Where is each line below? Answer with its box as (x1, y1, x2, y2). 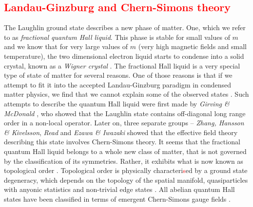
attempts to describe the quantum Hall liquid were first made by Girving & (4, 98, 230, 108)
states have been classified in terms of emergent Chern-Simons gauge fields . (4, 193, 231, 204)
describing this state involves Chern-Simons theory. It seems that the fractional (4, 137, 240, 147)
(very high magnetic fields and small (138, 41, 247, 52)
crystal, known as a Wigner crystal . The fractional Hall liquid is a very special (4, 60, 240, 70)
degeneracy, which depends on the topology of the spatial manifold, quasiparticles (4, 174, 248, 185)
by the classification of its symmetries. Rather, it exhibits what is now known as (4, 155, 243, 166)
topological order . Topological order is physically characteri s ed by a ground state (4, 165, 248, 175)
